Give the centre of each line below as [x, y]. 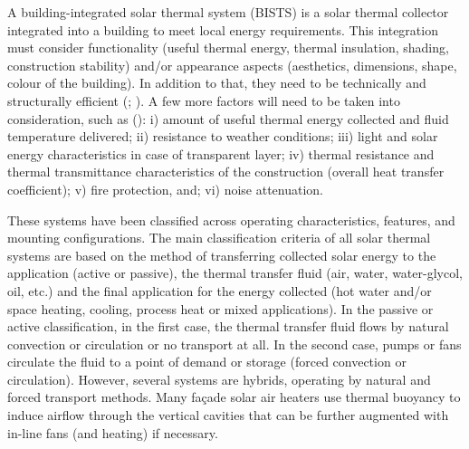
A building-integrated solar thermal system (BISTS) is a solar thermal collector [228, 12]
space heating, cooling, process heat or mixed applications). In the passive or [220, 308]
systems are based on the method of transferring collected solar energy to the [222, 255]
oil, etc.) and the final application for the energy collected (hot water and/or [220, 290]
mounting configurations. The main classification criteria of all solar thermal [219, 238]
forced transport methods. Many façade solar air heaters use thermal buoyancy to [234, 397]
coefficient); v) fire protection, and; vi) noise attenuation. [166, 189]
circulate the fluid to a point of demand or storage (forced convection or [207, 362]
